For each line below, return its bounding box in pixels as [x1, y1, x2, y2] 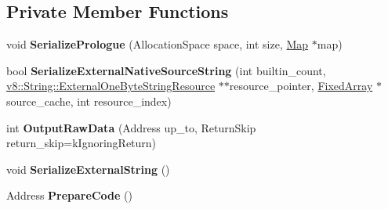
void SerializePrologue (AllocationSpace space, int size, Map [6, 36, 309, 52]
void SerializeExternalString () [6, 160, 170, 177]
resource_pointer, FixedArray [229, 77, 373, 94]
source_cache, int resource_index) [6, 92, 172, 109]
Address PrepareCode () [6, 187, 132, 204]
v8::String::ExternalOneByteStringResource [6, 77, 216, 94]
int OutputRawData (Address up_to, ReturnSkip [6, 119, 256, 135]
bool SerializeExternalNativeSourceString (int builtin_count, [6, 62, 326, 78]
